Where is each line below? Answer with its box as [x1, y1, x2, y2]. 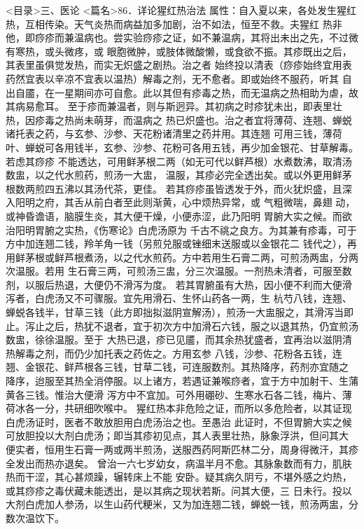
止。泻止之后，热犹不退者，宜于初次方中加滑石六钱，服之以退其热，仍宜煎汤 [6, 318, 358, 333]
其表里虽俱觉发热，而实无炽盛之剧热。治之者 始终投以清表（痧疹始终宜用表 [6, 57, 352, 72]
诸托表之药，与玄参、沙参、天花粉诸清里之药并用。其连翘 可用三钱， [6, 126, 323, 141]
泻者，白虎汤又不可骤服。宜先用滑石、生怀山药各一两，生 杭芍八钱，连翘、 [6, 291, 352, 305]
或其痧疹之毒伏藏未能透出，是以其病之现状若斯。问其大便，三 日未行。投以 [6, 483, 352, 497]
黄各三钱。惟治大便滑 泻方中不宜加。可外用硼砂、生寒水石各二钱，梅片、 [6, 387, 342, 401]
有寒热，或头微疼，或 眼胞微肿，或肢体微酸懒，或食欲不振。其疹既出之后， [6, 43, 352, 58]
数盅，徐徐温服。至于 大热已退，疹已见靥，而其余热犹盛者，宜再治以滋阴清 [6, 332, 352, 347]
